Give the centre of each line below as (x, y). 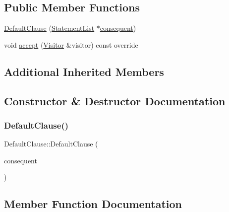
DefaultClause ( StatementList (49, 28)
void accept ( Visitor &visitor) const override (71, 44)
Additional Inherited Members (84, 71)
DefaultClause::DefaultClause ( (51, 144)
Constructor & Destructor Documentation (115, 101)
